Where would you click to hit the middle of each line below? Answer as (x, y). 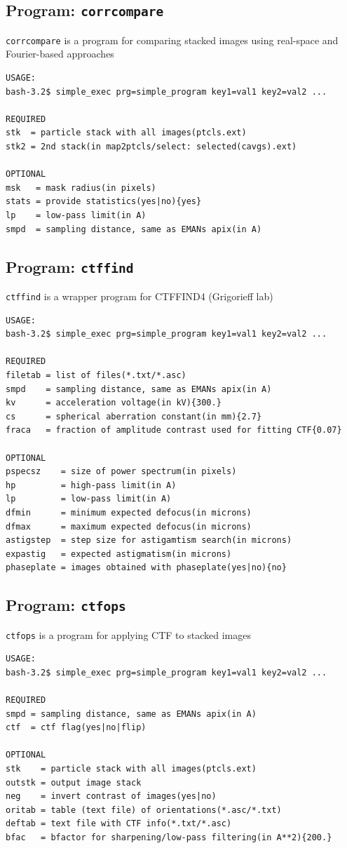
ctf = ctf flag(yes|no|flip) (76, 728)
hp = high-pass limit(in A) (91, 485)
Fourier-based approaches (60, 54)
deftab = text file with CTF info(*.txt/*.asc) (119, 824)
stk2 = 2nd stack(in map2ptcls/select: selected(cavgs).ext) (151, 147)
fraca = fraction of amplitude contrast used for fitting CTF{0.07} (174, 430)
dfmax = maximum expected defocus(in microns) (129, 526)
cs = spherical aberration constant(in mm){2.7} (134, 416)
